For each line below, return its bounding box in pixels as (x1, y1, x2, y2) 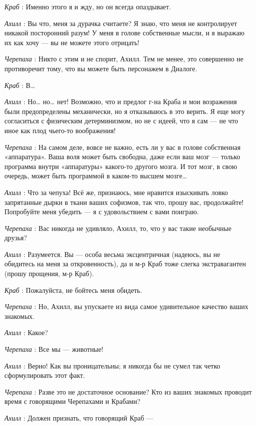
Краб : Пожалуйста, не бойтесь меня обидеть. (4, 284, 142, 295)
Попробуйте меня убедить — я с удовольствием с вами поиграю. (4, 206, 199, 217)
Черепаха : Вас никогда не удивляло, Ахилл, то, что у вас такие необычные (4, 223, 231, 233)
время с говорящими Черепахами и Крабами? (4, 396, 141, 406)
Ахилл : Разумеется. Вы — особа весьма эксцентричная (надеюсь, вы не (4, 249, 220, 259)
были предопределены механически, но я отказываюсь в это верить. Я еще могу (4, 106, 245, 116)
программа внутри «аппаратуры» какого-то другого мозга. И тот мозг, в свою (4, 161, 237, 171)
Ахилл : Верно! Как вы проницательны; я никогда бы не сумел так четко (4, 360, 221, 370)
